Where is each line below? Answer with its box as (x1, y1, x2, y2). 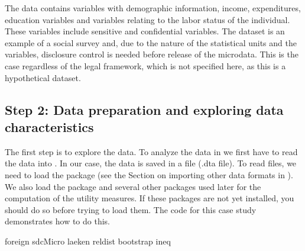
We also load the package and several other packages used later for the (5, 180, 261, 192)
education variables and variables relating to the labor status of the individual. (5, 13, 290, 25)
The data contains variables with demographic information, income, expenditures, (5, 2, 301, 14)
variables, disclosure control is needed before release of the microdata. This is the (5, 48, 298, 60)
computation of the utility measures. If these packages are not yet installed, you (5, 192, 294, 204)
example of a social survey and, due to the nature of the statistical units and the (5, 36, 297, 49)
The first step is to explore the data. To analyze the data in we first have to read (5, 145, 298, 157)
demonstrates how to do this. (5, 215, 110, 227)
